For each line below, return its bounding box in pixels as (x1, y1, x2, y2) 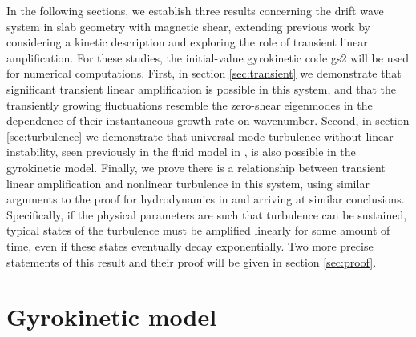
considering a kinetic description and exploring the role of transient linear (6, 34, 368, 50)
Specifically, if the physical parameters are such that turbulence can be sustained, (6, 206, 407, 223)
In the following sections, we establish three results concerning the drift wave (6, 2, 384, 18)
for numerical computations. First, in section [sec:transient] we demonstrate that (6, 65, 402, 82)
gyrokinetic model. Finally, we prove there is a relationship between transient (6, 158, 386, 175)
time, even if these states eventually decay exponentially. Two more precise (6, 237, 374, 254)
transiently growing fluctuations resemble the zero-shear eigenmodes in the (6, 96, 373, 113)
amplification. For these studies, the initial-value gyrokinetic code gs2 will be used (6, 49, 409, 66)
